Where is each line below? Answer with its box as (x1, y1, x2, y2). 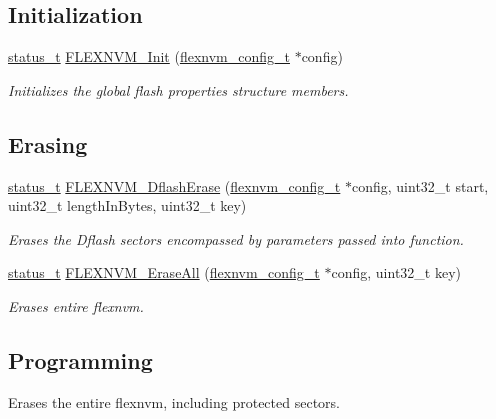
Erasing (8, 128, 88, 159)
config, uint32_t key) (331, 262, 462, 283)
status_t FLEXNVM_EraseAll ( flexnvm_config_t (8, 262, 320, 283)
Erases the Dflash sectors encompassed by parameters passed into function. (8, 228, 464, 249)
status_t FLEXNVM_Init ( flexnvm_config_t (8, 46, 290, 67)
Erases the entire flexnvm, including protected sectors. (8, 391, 340, 412)
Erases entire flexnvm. (8, 295, 144, 316)
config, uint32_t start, (352, 175, 489, 196)
